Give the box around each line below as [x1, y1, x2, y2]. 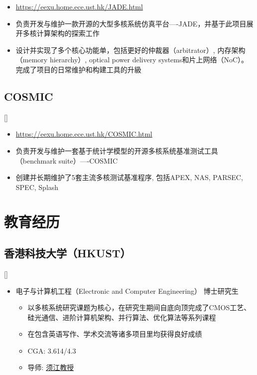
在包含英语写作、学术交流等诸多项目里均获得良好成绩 [27, 329, 202, 339]
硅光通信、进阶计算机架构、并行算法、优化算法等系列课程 [27, 312, 216, 322]
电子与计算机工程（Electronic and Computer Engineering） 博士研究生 [15, 285, 239, 296]
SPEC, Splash [15, 182, 59, 192]
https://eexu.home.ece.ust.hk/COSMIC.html [15, 129, 152, 139]
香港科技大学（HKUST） [4, 245, 131, 261]
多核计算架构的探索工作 [22, 28, 100, 38]
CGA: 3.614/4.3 [27, 345, 76, 356]
